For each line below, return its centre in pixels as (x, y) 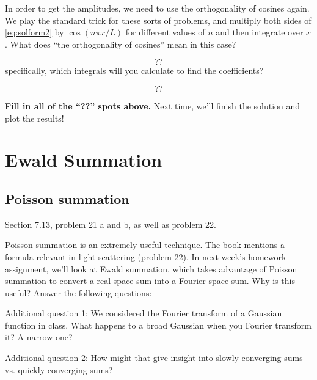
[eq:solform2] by (35, 32)
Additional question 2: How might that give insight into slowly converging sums (154, 358)
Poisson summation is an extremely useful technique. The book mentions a (145, 245)
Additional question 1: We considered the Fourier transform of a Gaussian (144, 313)
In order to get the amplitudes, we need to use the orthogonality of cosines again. (157, 8)
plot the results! (35, 118)
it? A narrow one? (39, 337)
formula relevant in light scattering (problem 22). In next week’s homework (146, 256)
